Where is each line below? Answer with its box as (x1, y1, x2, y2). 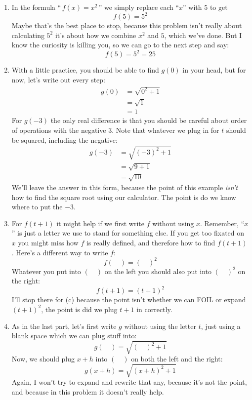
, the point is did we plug (41, 304, 118, 314)
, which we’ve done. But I (164, 30, 242, 40)
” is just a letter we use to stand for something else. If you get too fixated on (11, 228, 245, 238)
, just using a (201, 320, 241, 331)
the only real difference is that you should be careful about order (50, 115, 247, 125)
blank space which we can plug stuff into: (11, 330, 137, 341)
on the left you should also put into (104, 266, 212, 276)
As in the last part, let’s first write (11, 320, 117, 331)
